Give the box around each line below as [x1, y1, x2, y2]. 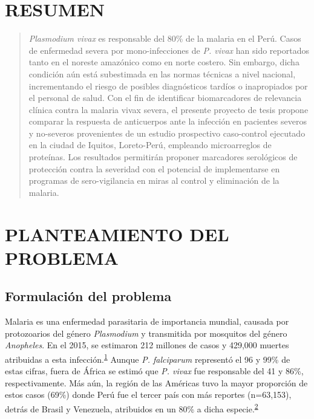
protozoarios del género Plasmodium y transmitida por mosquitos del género [5, 326, 287, 339]
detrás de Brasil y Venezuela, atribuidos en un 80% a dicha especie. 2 [5, 401, 258, 415]
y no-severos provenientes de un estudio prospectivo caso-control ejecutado [28, 126, 306, 139]
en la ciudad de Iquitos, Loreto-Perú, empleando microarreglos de [28, 138, 272, 151]
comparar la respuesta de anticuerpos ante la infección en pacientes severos [28, 115, 307, 128]
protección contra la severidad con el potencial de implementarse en [28, 162, 280, 175]
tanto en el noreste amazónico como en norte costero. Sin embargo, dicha [28, 56, 299, 68]
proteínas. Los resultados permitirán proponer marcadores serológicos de [28, 151, 298, 163]
